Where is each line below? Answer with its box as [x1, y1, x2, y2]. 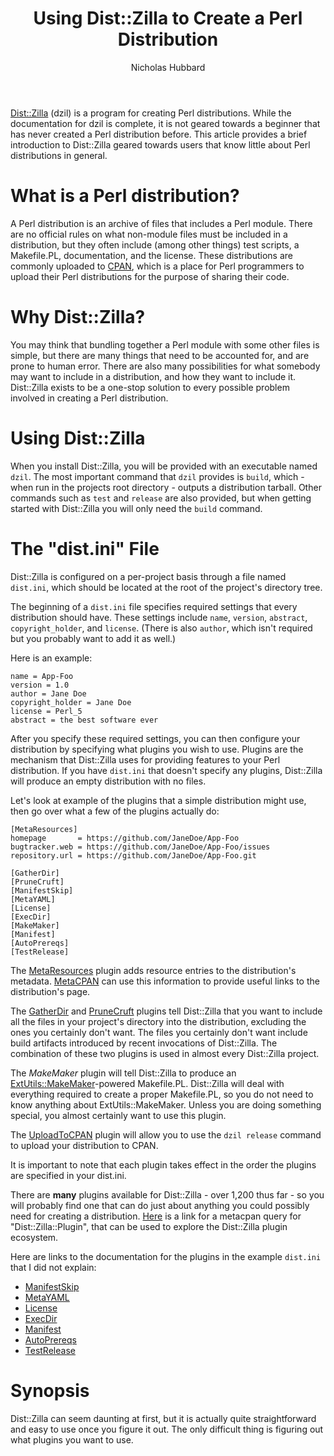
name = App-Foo [10, 671, 74, 681]
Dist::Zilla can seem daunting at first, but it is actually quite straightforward [10, 1412, 317, 1424]
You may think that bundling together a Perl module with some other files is [10, 338, 320, 351]
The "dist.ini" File [10, 537, 160, 560]
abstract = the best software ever [10, 715, 159, 725]
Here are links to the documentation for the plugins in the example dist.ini [10, 1250, 322, 1262]
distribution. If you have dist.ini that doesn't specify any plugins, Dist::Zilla [10, 764, 323, 776]
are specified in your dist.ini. [10, 1169, 127, 1181]
